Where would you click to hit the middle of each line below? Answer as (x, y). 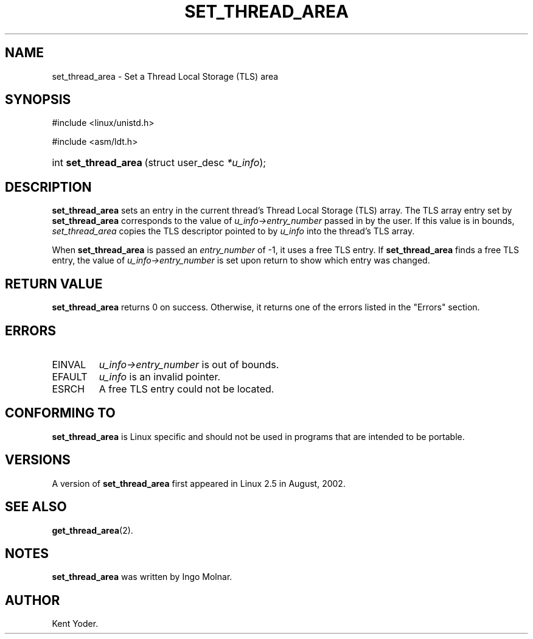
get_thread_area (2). (92, 530)
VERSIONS (38, 460)
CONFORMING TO (60, 413)
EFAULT (70, 376)
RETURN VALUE (54, 284)
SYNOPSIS (38, 100)
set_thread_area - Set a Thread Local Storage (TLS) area (165, 76)
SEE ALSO (36, 507)
